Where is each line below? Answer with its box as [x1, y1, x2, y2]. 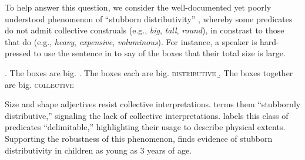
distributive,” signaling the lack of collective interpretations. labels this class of [5, 109, 289, 121]
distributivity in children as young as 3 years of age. [5, 144, 192, 156]
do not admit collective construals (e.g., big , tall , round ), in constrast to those [5, 24, 284, 36]
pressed [5, 47, 31, 59]
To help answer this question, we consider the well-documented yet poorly [5, 1, 272, 13]
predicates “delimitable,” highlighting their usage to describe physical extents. [5, 121, 286, 133]
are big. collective [5, 78, 74, 90]
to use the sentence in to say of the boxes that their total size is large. [33, 47, 286, 59]
